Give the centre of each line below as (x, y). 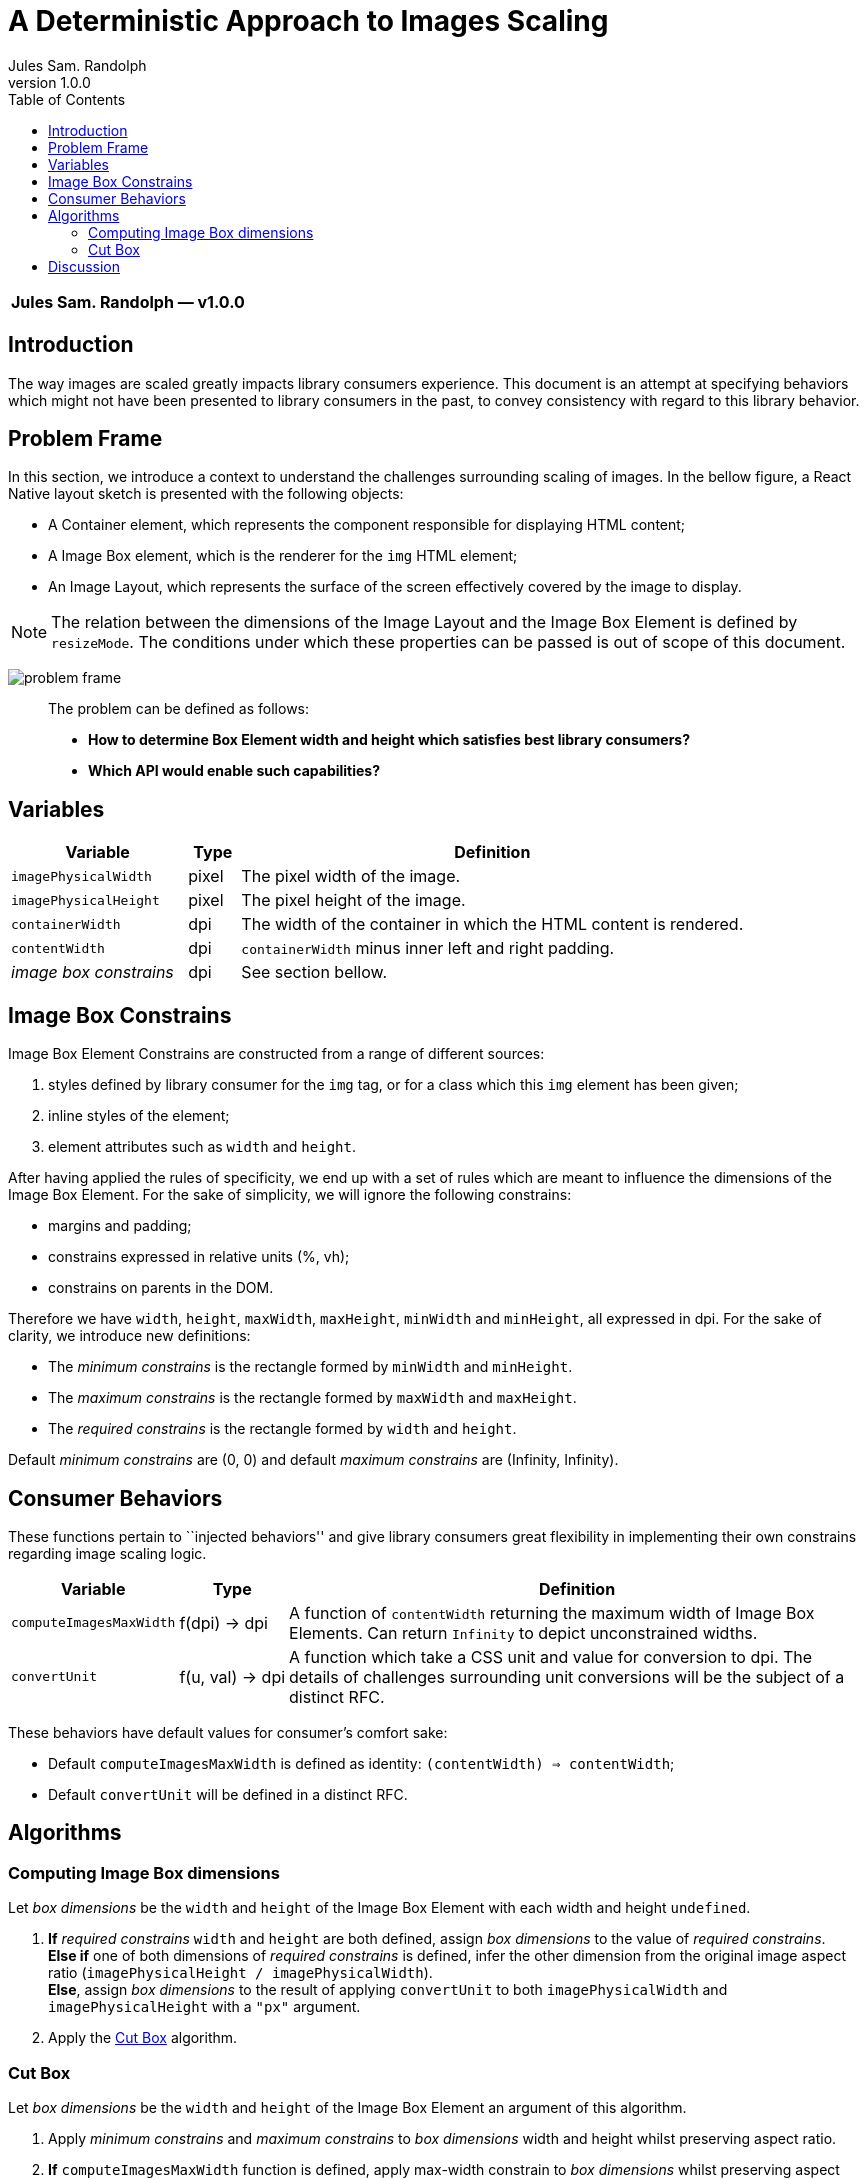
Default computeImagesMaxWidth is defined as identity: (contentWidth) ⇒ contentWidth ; (361, 1763)
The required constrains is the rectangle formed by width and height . (282, 1429)
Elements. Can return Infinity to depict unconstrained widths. (523, 1632)
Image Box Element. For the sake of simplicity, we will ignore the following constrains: (290, 1195)
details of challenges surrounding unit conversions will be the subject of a (567, 1676)
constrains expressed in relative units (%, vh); (199, 1257)
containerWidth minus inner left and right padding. (428, 948)
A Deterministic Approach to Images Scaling (308, 21)
